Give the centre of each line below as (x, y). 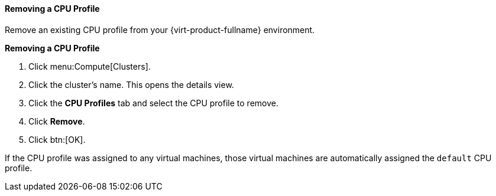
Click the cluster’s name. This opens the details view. (131, 84)
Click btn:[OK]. (57, 139)
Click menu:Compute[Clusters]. (90, 66)
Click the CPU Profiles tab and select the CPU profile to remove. (153, 103)
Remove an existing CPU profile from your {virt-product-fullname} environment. (160, 30)
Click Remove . (57, 121)
